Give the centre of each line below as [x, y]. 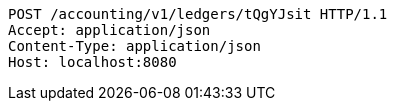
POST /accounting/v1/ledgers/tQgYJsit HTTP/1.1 [198, 14]
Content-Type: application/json [134, 46]
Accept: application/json [109, 30]
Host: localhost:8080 [92, 62]
